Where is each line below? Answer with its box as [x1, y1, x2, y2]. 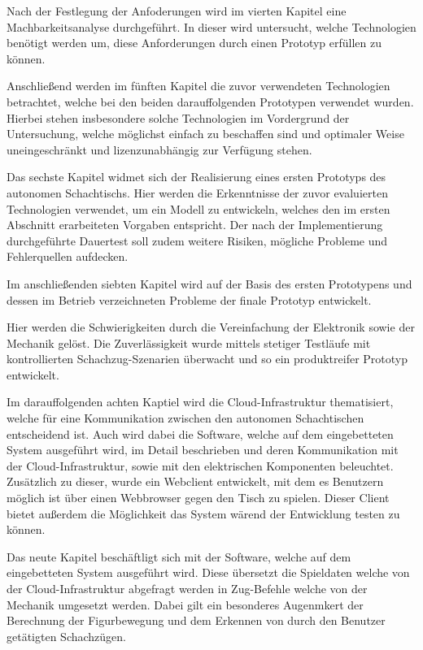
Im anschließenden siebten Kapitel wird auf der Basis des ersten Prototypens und [7, 275, 412, 292]
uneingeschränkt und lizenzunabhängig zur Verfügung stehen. [7, 141, 312, 158]
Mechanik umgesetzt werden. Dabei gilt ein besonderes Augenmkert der [7, 596, 364, 613]
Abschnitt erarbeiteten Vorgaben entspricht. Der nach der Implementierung [7, 216, 383, 233]
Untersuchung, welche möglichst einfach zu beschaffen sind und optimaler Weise [7, 125, 404, 142]
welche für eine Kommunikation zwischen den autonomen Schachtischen [7, 409, 364, 427]
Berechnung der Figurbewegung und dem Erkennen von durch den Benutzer [7, 612, 386, 629]
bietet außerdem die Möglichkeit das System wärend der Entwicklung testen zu [7, 505, 400, 522]
